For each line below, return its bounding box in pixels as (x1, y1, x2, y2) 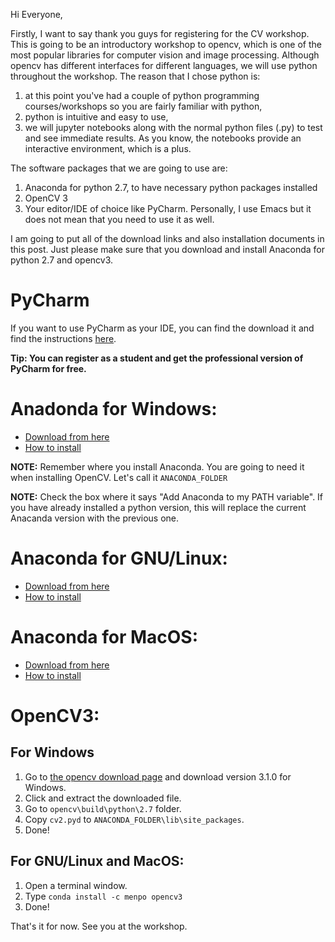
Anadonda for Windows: (10, 398, 218, 421)
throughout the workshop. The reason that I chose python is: (10, 70, 261, 82)
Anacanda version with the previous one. (10, 512, 180, 524)
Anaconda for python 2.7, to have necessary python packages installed (24, 182, 318, 193)
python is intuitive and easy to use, (24, 111, 169, 123)
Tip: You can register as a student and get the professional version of (10, 352, 304, 364)
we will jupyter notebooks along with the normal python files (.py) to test (24, 122, 323, 133)
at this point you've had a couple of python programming (24, 90, 260, 101)
